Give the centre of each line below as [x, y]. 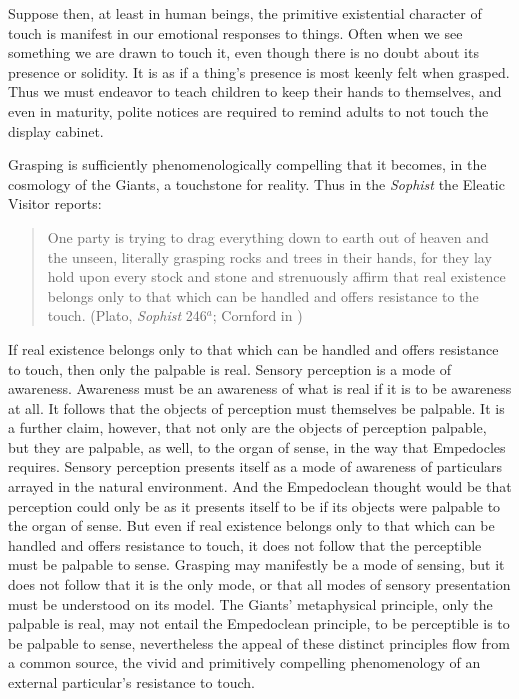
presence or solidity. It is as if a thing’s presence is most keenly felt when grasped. [259, 71]
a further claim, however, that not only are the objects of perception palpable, [247, 427]
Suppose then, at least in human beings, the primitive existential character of [245, 13]
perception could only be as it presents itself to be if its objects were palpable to [254, 505]
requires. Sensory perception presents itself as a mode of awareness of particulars [255, 466]
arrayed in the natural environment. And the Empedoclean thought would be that [260, 486]
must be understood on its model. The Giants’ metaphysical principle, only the [250, 603]
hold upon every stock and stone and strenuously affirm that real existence [276, 276]
